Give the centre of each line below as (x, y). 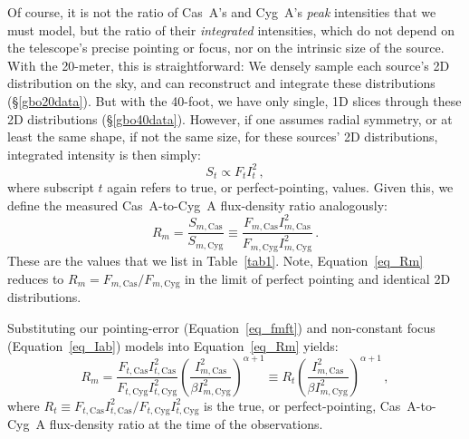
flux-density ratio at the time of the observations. (186, 424)
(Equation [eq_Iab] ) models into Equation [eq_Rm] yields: (173, 345)
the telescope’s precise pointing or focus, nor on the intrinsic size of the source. (226, 48)
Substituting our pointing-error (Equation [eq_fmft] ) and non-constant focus (221, 327)
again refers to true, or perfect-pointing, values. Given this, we (280, 187)
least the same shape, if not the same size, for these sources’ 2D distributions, (223, 137)
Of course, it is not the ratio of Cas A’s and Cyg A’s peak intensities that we (222, 12)
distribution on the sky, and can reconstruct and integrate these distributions (221, 83)
